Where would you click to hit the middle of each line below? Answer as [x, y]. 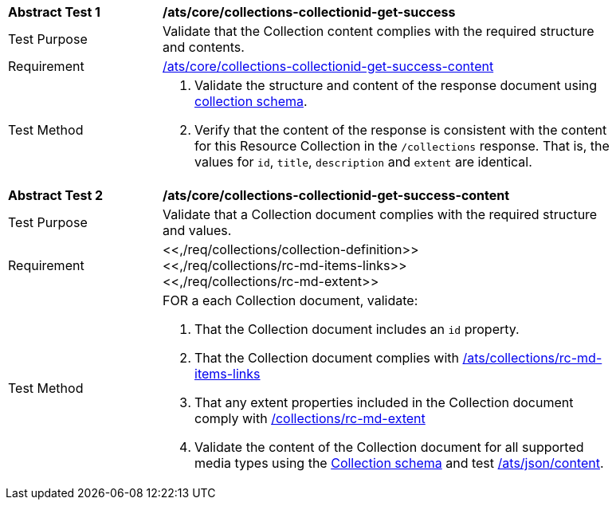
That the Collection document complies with [327, 358]
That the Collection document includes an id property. [357, 329]
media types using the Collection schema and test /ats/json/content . [399, 463]
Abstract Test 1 [54, 12]
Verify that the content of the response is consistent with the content [401, 130]
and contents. [204, 47]
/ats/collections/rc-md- [532, 358]
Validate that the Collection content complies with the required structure [379, 31]
